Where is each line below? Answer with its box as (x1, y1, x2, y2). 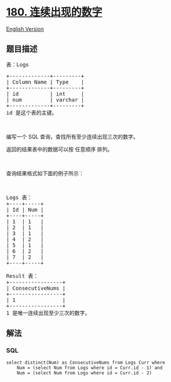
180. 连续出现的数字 (6, 5, 102, 19)
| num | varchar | (6, 96, 85, 103)
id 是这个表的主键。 (6, 109, 57, 116)
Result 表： (6, 272, 39, 279)
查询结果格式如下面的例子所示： (6, 169, 84, 176)
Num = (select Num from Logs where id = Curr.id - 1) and (17, 365, 163, 371)
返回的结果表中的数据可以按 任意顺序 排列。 (6, 146, 113, 153)
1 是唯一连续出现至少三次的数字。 (6, 309, 91, 316)
